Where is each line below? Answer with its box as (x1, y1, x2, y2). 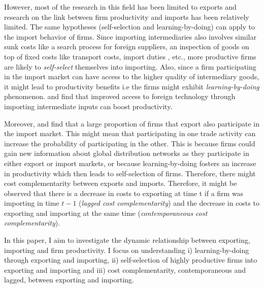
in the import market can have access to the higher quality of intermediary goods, (4, 71, 259, 82)
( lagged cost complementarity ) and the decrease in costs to (79, 198, 259, 208)
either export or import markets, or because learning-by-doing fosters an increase (4, 157, 256, 168)
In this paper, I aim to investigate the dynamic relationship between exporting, (4, 235, 250, 245)
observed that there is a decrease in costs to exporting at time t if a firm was (4, 187, 244, 198)
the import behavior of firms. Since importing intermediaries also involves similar (4, 31, 256, 42)
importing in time (4, 198, 59, 208)
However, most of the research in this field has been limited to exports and (4, 2, 237, 12)
